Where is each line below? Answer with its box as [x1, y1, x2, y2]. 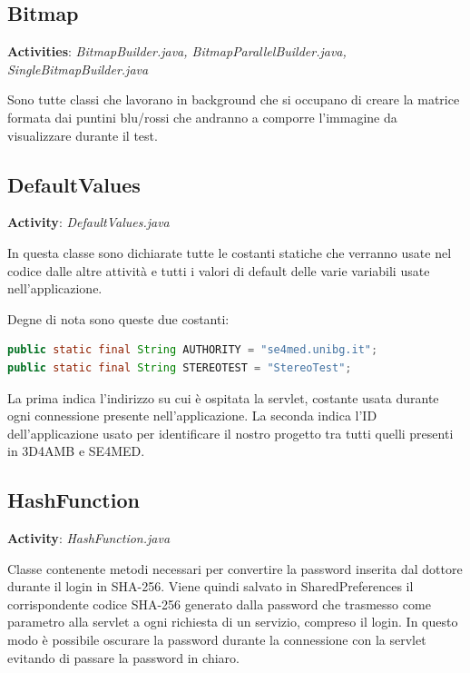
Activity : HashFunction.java [7, 529, 171, 548]
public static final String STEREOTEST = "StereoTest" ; [7, 361, 352, 374]
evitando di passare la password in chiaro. [7, 648, 240, 667]
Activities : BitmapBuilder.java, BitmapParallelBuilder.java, [7, 42, 347, 61]
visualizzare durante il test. [7, 125, 158, 144]
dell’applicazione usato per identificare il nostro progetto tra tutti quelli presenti [7, 423, 454, 442]
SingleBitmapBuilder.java [7, 59, 149, 78]
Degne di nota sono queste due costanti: [7, 309, 230, 328]
